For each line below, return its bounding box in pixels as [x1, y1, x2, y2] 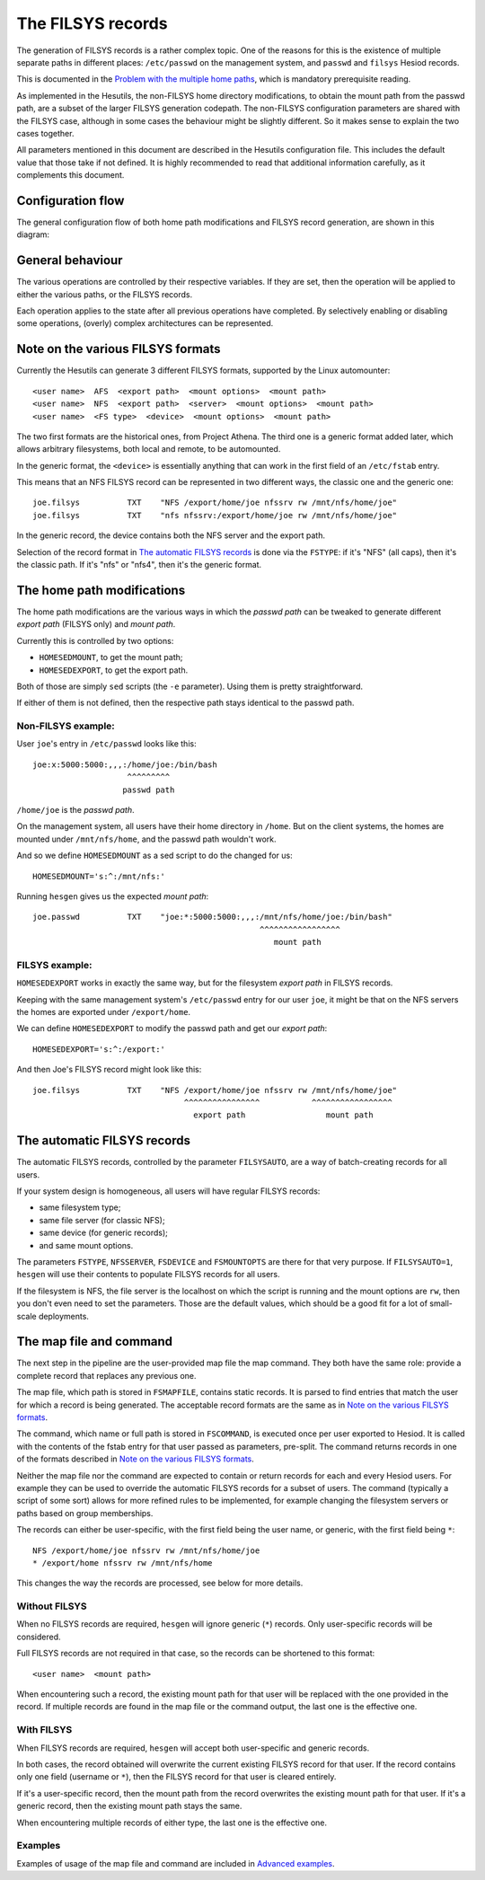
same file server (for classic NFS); [39, 1214, 165, 1225]
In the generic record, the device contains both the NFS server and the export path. [16, 530, 325, 541]
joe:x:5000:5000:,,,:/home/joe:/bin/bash [32, 759, 217, 770]
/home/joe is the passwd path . [16, 804, 135, 815]
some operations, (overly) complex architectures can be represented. [16, 318, 274, 329]
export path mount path [193, 1110, 374, 1120]
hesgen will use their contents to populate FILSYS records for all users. [16, 1269, 280, 1280]
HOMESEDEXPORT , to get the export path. [39, 665, 189, 675]
